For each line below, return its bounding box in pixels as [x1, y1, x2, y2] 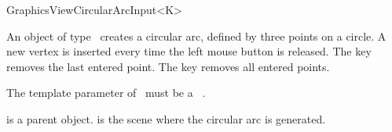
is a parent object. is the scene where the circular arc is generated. [6, 110, 326, 127]
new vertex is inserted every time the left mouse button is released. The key [6, 43, 372, 59]
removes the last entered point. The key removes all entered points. [6, 58, 330, 74]
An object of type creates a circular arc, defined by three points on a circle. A [6, 27, 387, 44]
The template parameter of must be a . [6, 84, 206, 101]
